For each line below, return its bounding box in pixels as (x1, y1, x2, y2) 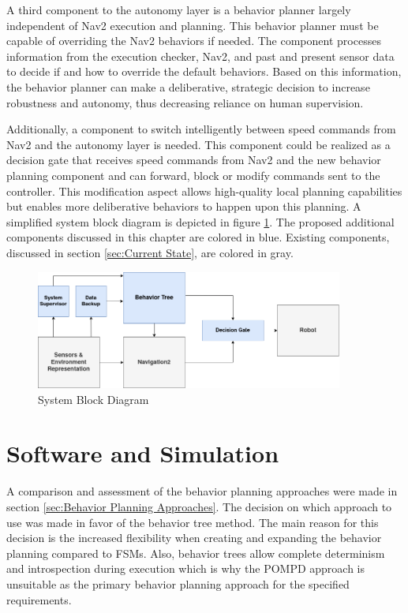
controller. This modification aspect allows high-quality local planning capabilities (6, 182, 402, 199)
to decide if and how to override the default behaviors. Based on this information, (6, 63, 402, 80)
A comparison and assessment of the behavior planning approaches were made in (6, 483, 398, 499)
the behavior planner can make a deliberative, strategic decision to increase (6, 78, 370, 95)
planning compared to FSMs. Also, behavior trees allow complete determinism (6, 544, 385, 561)
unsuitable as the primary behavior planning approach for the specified (6, 575, 350, 592)
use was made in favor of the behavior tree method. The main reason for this (6, 514, 379, 530)
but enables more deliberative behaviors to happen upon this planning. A (6, 198, 361, 215)
